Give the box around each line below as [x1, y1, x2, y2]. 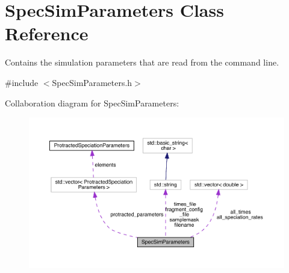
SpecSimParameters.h [52, 76, 132, 88]
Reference [5, 21, 89, 46]
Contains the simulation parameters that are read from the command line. [5, 56, 279, 69]
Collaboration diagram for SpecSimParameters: [5, 96, 179, 109]
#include [5, 76, 39, 88]
